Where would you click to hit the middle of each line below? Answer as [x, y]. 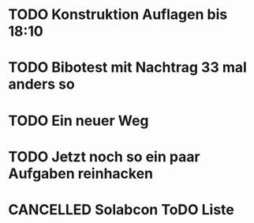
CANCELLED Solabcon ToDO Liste [121, 209]
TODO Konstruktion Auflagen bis [118, 15]
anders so [41, 84]
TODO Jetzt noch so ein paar [104, 157]
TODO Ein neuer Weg [78, 121]
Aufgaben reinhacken [81, 174]
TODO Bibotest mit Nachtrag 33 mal [127, 68]
